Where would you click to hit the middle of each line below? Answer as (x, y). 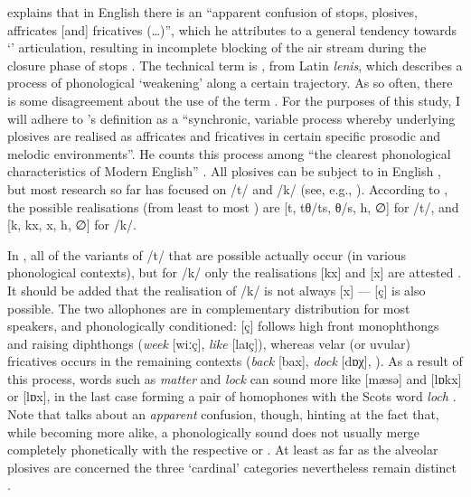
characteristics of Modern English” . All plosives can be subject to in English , (224, 171)
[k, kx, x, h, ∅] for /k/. (72, 225)
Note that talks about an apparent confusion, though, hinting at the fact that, (223, 414)
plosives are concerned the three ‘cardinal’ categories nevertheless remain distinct (232, 467)
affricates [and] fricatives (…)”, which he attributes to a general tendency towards (232, 29)
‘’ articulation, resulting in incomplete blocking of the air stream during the (217, 47)
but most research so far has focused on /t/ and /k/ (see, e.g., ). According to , (228, 188)
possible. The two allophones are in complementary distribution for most (209, 308)
